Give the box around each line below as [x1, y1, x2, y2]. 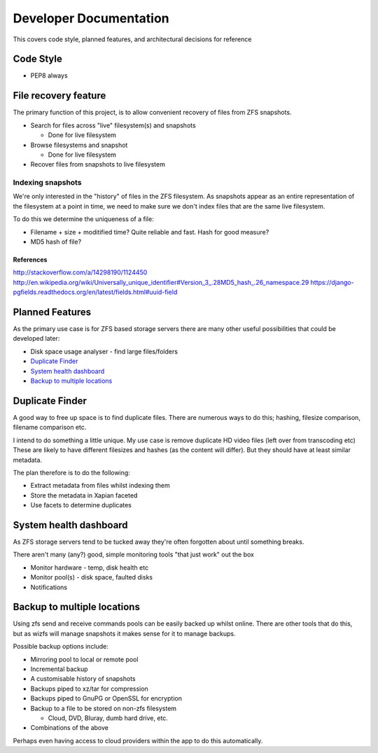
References [13, 255, 48, 264]
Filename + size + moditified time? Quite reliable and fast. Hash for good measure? [30, 227, 269, 236]
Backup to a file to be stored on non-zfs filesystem [30, 704, 177, 712]
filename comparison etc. [13, 423, 87, 432]
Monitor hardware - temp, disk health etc [30, 563, 149, 572]
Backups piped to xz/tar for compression [30, 684, 148, 693]
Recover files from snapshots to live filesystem [30, 160, 166, 169]
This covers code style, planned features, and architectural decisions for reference [13, 35, 252, 43]
